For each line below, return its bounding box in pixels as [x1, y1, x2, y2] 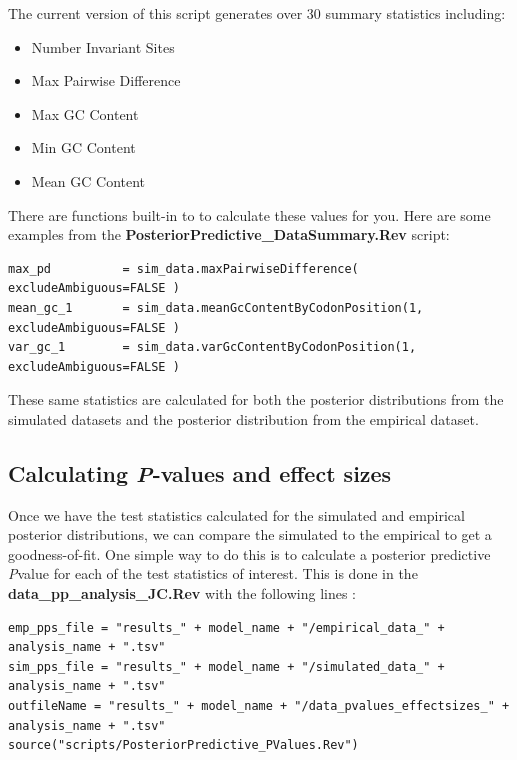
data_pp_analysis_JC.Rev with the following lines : [8, 583, 356, 604]
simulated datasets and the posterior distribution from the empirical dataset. [8, 408, 479, 429]
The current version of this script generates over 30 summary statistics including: [8, 3, 506, 23]
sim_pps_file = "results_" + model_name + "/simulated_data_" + [8, 659, 445, 674]
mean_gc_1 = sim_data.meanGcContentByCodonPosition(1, [8, 300, 424, 315]
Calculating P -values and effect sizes [8, 457, 392, 488]
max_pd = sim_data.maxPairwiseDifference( [8, 261, 359, 276]
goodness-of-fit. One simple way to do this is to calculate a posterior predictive [8, 543, 491, 564]
